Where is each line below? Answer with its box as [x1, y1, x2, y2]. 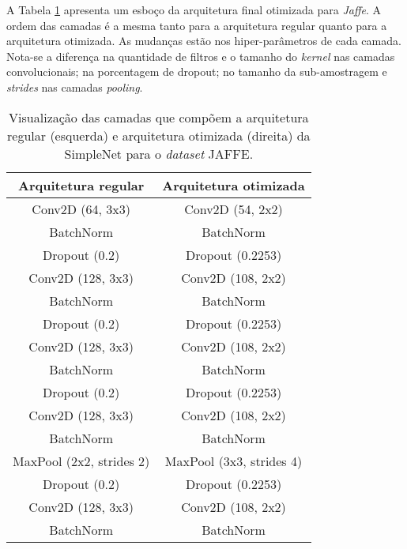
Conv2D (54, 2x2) [184, 199, 283, 218]
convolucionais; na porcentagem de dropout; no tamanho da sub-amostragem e [6, 63, 387, 80]
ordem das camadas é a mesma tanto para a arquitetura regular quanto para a [6, 17, 387, 33]
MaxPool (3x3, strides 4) [164, 451, 303, 470]
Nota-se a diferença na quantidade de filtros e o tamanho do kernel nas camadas [6, 47, 395, 64]
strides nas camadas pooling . [6, 78, 143, 95]
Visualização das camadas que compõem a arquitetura [9, 107, 309, 126]
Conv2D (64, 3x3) [32, 199, 131, 218]
